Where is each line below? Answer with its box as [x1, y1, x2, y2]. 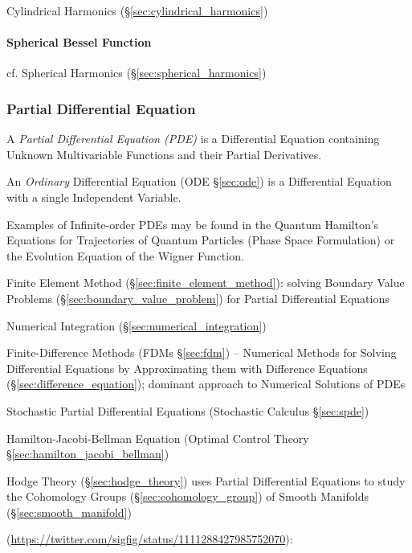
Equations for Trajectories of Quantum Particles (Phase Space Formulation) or [6, 231, 395, 248]
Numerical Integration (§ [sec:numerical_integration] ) [6, 317, 267, 334]
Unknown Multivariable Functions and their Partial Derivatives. [6, 145, 322, 162]
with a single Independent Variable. [6, 188, 182, 205]
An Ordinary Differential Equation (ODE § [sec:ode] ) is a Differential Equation [6, 173, 392, 190]
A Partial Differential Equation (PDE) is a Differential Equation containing [6, 130, 380, 147]
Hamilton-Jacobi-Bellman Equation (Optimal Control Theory [6, 429, 309, 446]
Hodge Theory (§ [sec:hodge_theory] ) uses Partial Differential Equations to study [6, 472, 406, 489]
